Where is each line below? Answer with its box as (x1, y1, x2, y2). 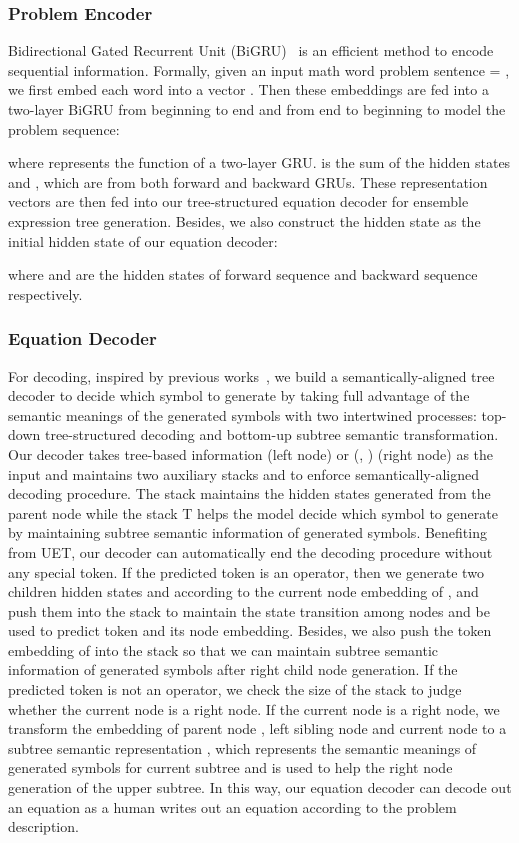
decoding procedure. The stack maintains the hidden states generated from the (8, 483, 491, 504)
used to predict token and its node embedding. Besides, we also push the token (8, 620, 492, 641)
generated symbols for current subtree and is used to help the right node (8, 757, 453, 778)
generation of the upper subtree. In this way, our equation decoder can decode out (8, 777, 512, 798)
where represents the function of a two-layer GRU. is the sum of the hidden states (8, 152, 511, 173)
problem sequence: (8, 118, 120, 139)
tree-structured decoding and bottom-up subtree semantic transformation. (44, 424, 499, 445)
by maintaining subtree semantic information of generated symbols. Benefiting (8, 522, 487, 543)
